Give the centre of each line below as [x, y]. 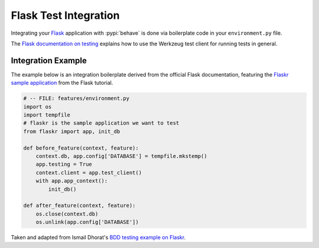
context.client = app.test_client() [89, 173]
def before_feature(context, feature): [81, 148]
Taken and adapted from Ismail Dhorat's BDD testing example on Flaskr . [98, 237]
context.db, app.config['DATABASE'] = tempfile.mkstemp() [121, 156]
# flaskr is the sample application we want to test [101, 123]
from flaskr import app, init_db [72, 131]
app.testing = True [64, 164]
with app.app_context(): [72, 181]
